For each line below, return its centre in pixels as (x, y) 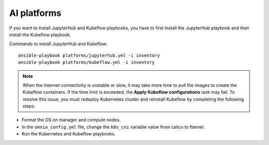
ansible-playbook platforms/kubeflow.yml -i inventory (86, 63)
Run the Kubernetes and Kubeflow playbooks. (68, 134)
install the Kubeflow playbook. (40, 34)
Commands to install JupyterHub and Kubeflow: (58, 44)
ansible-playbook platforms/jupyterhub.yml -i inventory (89, 55)
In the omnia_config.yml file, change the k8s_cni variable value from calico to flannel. (113, 127)
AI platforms (35, 13)
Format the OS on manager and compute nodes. (71, 120)
